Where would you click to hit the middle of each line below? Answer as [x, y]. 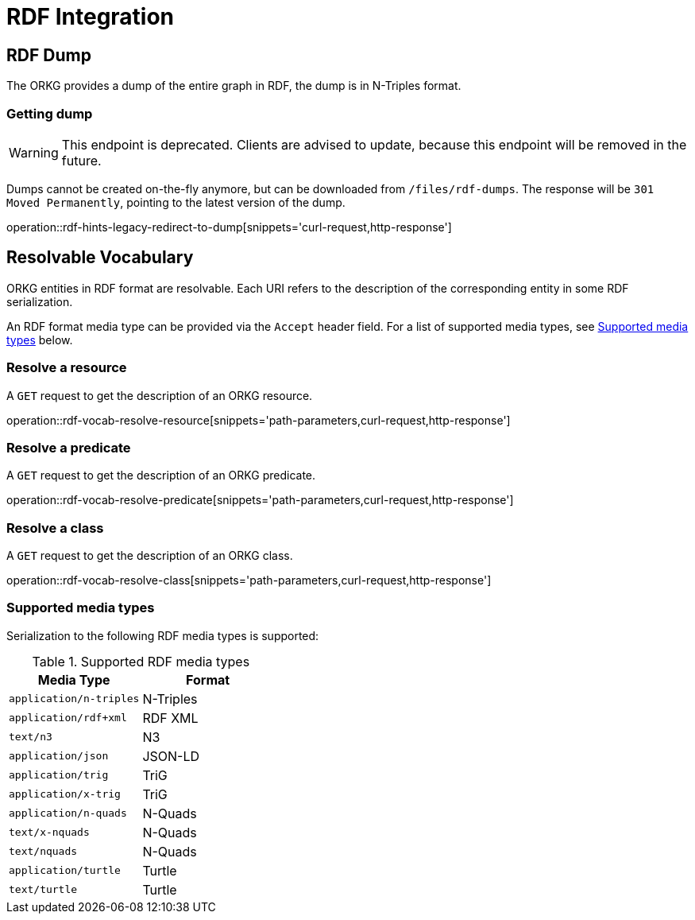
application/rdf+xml [68, 718]
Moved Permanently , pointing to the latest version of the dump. [176, 202]
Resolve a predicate [69, 447]
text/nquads [43, 852]
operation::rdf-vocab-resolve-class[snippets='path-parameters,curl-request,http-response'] [249, 580]
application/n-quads [68, 813]
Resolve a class [55, 528]
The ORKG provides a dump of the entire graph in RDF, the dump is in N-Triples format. [234, 86]
